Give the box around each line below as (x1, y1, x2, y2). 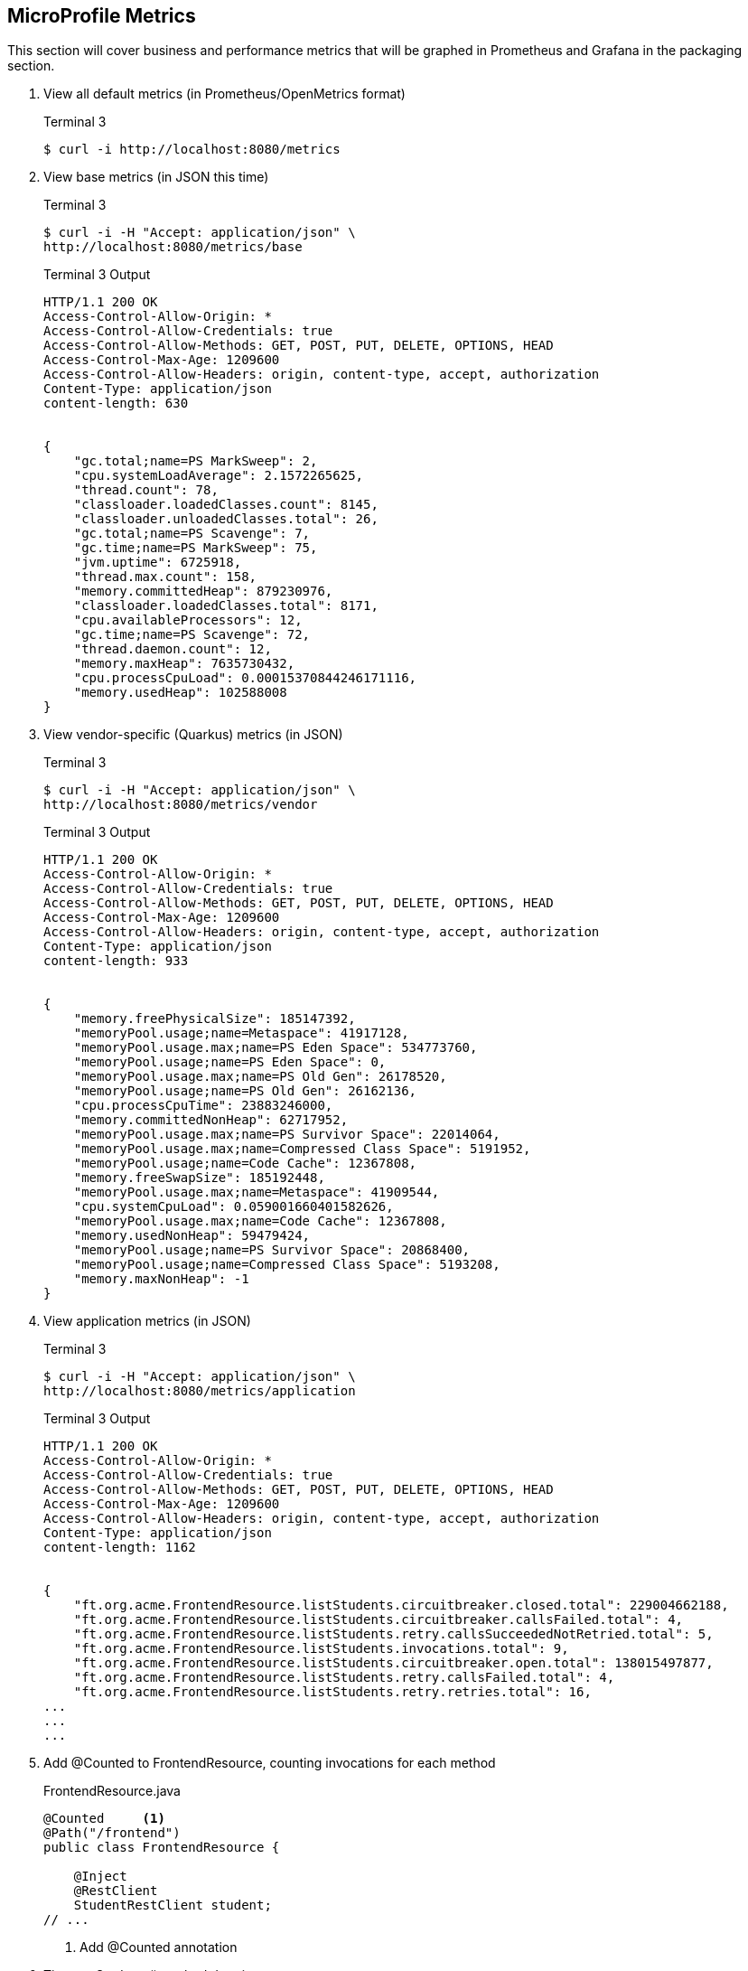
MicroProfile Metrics (7, 5, 196, 27)
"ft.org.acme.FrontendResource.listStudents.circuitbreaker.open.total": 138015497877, (73, 1656, 714, 1671)
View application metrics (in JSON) (43, 1313, 251, 1329)
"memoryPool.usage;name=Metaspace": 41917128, (73, 1026, 409, 1041)
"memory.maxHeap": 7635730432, (73, 656, 295, 671)
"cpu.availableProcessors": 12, (73, 613, 303, 628)
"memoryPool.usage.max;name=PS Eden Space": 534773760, (73, 1040, 478, 1056)
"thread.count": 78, (73, 483, 219, 498)
